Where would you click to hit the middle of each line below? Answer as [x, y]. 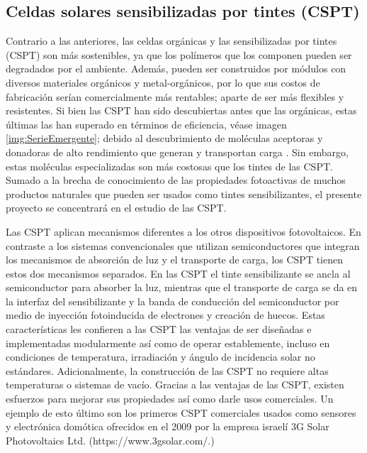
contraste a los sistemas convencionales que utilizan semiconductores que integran [183, 245]
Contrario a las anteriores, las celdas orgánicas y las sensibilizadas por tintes [171, 41]
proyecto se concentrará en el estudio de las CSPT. [116, 208]
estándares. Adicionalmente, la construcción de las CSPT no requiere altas [167, 370]
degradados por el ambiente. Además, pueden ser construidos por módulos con [176, 69]
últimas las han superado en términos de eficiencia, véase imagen [146, 124]
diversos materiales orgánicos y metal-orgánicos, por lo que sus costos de [163, 82]
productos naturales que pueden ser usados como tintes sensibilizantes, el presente [184, 193]
